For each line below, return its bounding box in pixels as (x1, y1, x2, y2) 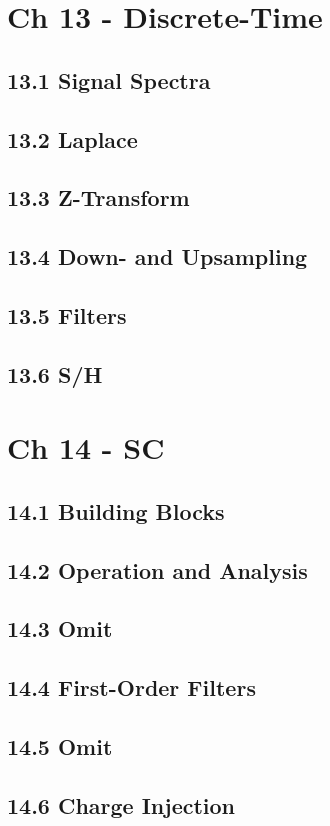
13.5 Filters (7, 299, 127, 330)
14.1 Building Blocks (7, 495, 225, 526)
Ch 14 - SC (7, 427, 165, 468)
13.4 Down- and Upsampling (7, 241, 308, 272)
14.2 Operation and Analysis (7, 554, 308, 585)
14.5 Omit (7, 730, 113, 761)
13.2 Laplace (7, 123, 138, 154)
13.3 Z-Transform (7, 182, 190, 213)
